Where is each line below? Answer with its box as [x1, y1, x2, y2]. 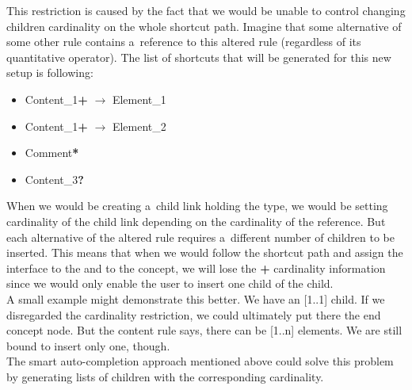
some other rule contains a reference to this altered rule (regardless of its [6, 33, 361, 50]
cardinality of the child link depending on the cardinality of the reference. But [6, 212, 386, 229]
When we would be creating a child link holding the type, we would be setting [6, 197, 388, 214]
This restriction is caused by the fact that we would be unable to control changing [6, 2, 406, 18]
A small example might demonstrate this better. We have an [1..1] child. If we [6, 290, 385, 307]
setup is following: [6, 64, 93, 81]
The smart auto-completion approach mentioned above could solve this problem [6, 353, 394, 369]
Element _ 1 [112, 90, 166, 107]
